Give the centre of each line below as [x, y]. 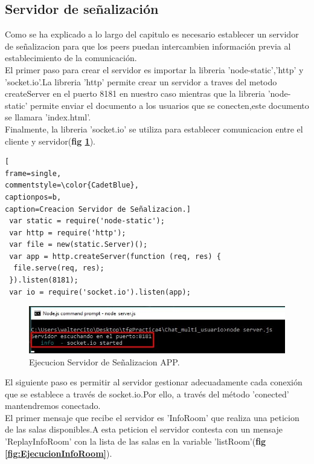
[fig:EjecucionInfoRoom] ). [59, 453]
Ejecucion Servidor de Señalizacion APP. [104, 361]
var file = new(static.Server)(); [78, 245]
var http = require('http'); [68, 233]
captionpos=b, [33, 197]
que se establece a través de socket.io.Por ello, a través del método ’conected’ [147, 394]
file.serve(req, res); [59, 268]
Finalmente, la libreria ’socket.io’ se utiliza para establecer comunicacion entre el [154, 129]
